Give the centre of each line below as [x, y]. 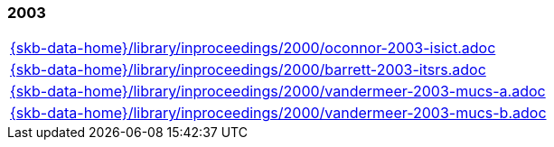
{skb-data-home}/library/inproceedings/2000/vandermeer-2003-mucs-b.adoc [278, 113]
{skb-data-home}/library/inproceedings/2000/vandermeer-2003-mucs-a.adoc [278, 92]
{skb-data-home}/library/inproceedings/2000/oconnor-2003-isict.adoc [253, 48]
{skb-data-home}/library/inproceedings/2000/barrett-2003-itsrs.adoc [248, 70]
